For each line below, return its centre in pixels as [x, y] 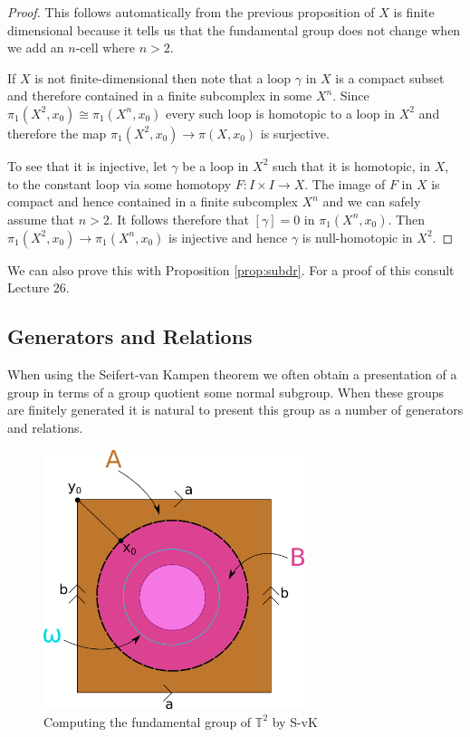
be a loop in [216, 165]
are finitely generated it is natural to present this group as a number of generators [235, 410]
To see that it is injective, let [87, 165]
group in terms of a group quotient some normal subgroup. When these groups [226, 392]
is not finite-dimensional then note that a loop [163, 77]
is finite [414, 12]
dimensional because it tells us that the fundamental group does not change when [234, 29]
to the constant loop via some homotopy [120, 183]
